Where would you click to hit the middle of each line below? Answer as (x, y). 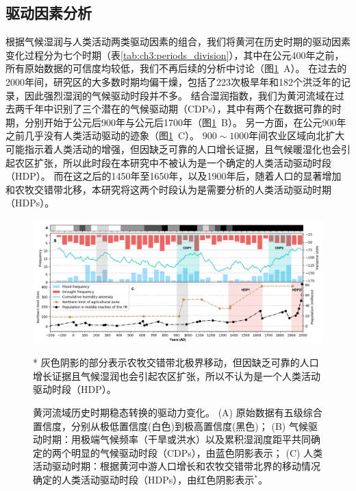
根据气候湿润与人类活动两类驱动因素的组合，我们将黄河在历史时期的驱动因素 (178, 41)
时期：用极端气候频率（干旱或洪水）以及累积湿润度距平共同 (176, 439)
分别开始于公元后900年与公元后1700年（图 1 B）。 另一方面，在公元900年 (185, 122)
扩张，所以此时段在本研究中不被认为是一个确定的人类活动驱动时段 (182, 162)
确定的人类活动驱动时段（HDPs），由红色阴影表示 (144, 479)
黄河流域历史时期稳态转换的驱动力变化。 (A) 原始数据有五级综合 (178, 412)
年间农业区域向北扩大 (297, 135)
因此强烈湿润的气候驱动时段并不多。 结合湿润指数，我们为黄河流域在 (179, 95)
